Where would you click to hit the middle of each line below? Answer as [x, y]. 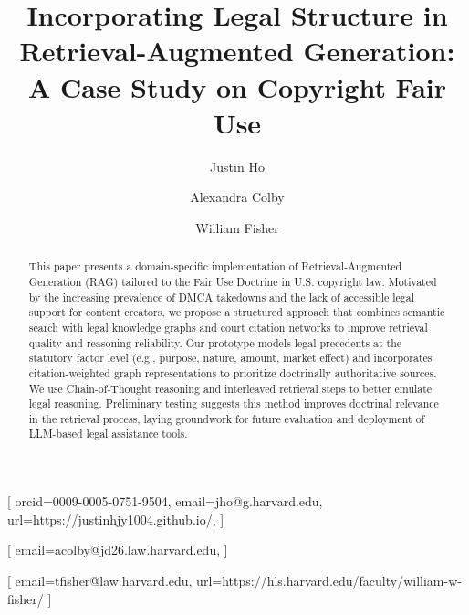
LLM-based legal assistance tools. [108, 434]
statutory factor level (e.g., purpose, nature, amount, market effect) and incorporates [230, 358]
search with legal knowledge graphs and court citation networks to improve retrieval [228, 327]
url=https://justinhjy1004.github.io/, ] [116, 519]
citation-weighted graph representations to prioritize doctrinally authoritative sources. [233, 372]
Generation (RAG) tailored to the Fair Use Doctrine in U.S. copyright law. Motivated [233, 281]
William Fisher [237, 227]
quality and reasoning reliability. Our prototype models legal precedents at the [215, 342]
